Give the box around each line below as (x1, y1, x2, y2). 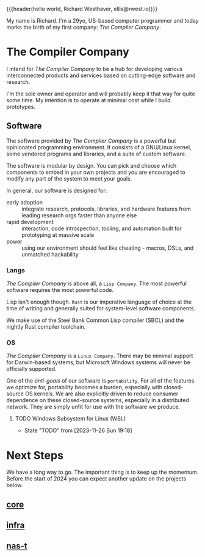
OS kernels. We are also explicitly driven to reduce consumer (25, 390, 179, 397)
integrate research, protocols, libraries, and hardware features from (21, 205, 191, 212)
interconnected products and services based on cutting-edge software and (6, 72, 196, 79)
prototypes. (6, 103, 35, 110)
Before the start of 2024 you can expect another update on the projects (6, 475, 187, 482)
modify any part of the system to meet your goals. (6, 174, 132, 182)
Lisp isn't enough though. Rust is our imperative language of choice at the (6, 298, 192, 305)
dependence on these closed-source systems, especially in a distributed (6, 397, 189, 404)
